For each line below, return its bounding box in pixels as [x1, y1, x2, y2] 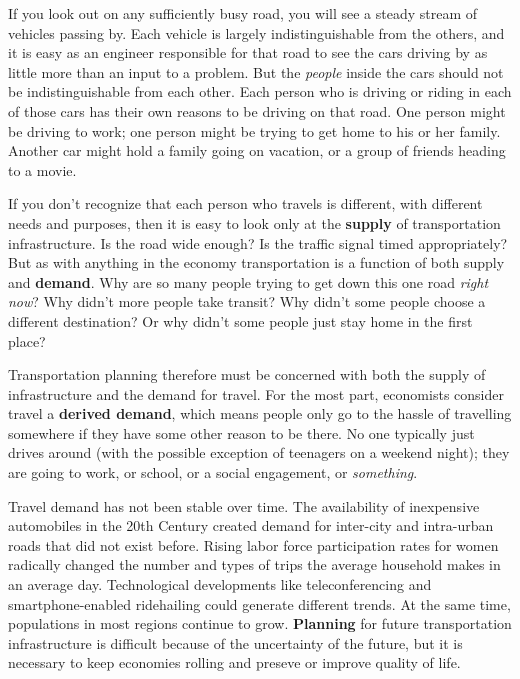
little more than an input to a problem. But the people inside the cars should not [8, 61, 504, 82]
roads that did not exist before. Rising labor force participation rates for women [8, 534, 499, 555]
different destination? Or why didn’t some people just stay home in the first [8, 310, 473, 331]
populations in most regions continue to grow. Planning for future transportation [8, 613, 512, 634]
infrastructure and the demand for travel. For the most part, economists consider [8, 383, 504, 404]
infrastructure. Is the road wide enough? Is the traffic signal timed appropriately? [8, 232, 508, 253]
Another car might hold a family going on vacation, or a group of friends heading [8, 140, 506, 161]
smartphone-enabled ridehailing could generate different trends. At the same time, [8, 593, 511, 614]
